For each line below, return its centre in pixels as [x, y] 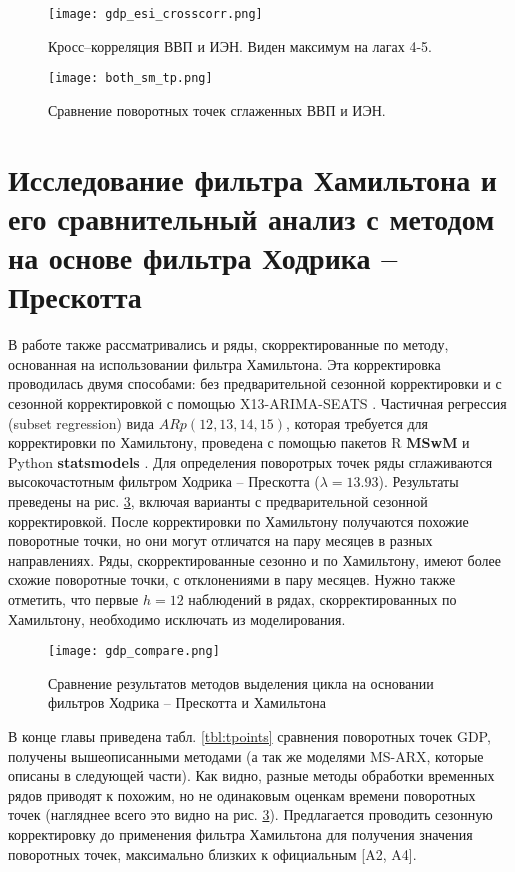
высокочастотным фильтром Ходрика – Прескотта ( [164, 481]
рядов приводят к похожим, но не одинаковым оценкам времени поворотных [242, 794]
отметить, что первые [73, 598]
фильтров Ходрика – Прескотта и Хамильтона [187, 702]
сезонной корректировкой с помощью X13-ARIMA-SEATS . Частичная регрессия [257, 402]
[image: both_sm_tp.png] [130, 78]
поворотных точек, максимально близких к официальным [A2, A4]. [212, 853]
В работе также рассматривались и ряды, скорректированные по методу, [228, 344]
